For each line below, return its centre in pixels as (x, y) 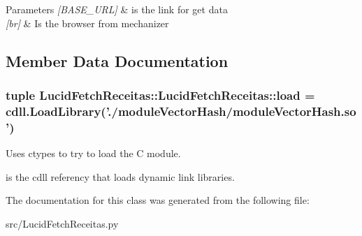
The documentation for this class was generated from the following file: (158, 200)
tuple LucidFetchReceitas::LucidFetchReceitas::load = (160, 95)
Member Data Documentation (117, 60)
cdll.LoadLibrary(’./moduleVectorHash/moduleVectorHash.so (181, 111)
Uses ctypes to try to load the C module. (93, 153)
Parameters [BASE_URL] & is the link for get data (117, 9)
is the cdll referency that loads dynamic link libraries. (120, 176)
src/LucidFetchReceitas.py (62, 223)
